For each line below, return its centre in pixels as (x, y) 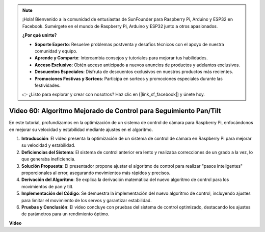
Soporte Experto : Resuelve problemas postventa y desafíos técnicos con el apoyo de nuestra (129, 44)
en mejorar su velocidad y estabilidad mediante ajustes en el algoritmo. (81, 129)
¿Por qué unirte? (40, 35)
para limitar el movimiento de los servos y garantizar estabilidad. (87, 200)
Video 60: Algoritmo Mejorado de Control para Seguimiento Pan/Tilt (115, 111)
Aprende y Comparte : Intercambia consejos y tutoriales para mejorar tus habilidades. (121, 58)
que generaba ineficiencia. (48, 159)
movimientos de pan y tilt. (47, 186)
